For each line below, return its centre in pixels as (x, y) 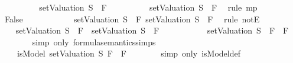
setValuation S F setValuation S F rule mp (148, 7)
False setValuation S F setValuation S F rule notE (132, 19)
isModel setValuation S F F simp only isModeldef (128, 53)
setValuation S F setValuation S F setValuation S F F (152, 30)
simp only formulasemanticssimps (94, 42)
